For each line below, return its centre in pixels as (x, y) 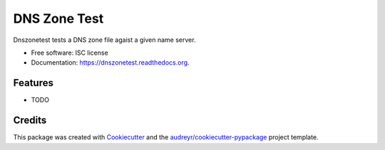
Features (33, 83)
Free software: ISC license (70, 53)
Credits (30, 120)
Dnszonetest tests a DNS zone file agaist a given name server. (104, 40)
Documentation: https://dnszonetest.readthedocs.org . (110, 63)
